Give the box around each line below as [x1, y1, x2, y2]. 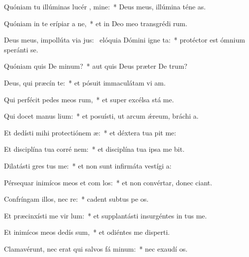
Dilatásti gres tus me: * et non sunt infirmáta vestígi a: [4, 160, 172, 171]
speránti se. [4, 44, 38, 54]
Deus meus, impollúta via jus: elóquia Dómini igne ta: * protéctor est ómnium [4, 35, 245, 45]
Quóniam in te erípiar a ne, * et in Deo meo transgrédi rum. [4, 18, 187, 28]
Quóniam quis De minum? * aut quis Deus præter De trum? [4, 61, 187, 71]
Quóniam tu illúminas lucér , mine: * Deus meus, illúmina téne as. [4, 1, 206, 11]
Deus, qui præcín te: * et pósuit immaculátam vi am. [4, 77, 166, 87]
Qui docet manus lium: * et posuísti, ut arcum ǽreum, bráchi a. [4, 111, 199, 121]
